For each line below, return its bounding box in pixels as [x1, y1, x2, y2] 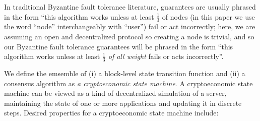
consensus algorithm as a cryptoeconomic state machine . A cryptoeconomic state [4, 78, 253, 88]
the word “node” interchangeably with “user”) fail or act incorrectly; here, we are [4, 21, 255, 32]
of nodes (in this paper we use [162, 11, 255, 22]
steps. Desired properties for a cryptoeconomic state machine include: [4, 107, 219, 118]
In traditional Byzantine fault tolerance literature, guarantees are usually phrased [4, 2, 256, 12]
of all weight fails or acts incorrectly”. [108, 51, 224, 62]
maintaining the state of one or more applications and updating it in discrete [4, 97, 242, 108]
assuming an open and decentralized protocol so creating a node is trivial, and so [4, 31, 254, 42]
